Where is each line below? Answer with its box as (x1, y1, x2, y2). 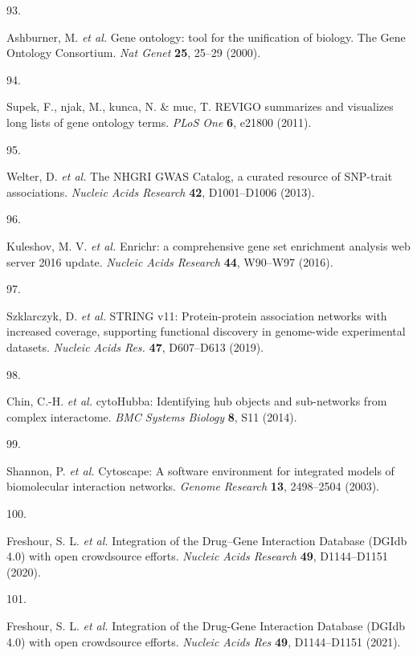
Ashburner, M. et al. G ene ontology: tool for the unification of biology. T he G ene (6, 28, 406, 45)
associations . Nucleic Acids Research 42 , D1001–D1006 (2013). (6, 183, 315, 200)
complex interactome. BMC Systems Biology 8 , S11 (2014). (6, 408, 297, 425)
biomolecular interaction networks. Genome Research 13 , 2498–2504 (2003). (6, 478, 379, 495)
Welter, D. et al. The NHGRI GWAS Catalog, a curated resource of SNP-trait (6, 168, 393, 185)
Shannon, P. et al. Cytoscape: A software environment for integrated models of (6, 462, 395, 479)
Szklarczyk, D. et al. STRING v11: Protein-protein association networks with (6, 307, 387, 324)
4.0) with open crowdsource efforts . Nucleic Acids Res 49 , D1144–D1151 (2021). (6, 633, 401, 650)
